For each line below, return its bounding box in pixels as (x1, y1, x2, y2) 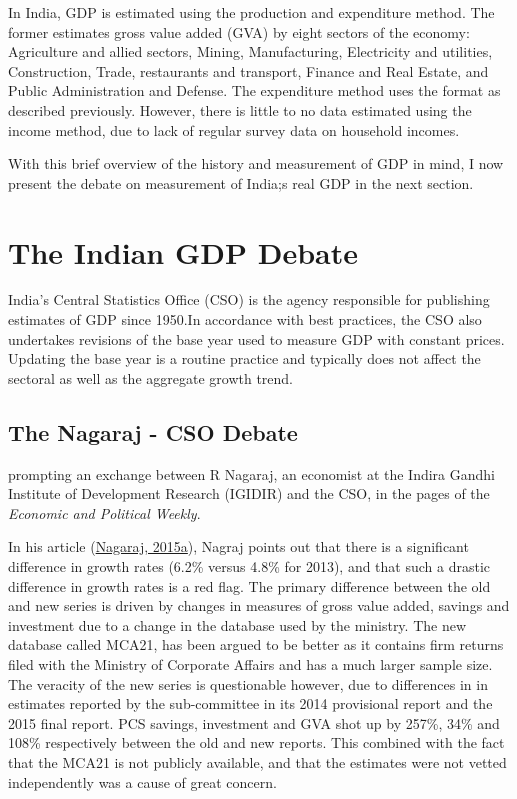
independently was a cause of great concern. (8, 771, 277, 792)
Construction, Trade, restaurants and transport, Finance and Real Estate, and (8, 60, 489, 81)
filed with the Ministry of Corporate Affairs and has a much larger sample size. (8, 653, 493, 674)
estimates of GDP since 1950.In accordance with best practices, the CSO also (8, 309, 482, 330)
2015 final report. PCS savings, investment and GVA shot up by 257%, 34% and (8, 712, 500, 733)
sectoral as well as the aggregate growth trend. (8, 367, 294, 388)
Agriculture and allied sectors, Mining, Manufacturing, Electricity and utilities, (8, 41, 493, 62)
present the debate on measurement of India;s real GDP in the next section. (8, 172, 474, 193)
